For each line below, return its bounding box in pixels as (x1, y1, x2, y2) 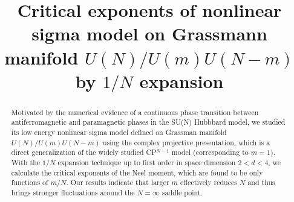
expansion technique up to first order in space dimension (57, 157, 236, 168)
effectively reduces (180, 177, 237, 188)
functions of (11, 177, 48, 188)
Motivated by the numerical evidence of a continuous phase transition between (11, 107, 259, 117)
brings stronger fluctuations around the (11, 187, 135, 197)
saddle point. (162, 187, 203, 197)
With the (11, 157, 41, 168)
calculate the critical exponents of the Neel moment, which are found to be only (11, 167, 263, 177)
